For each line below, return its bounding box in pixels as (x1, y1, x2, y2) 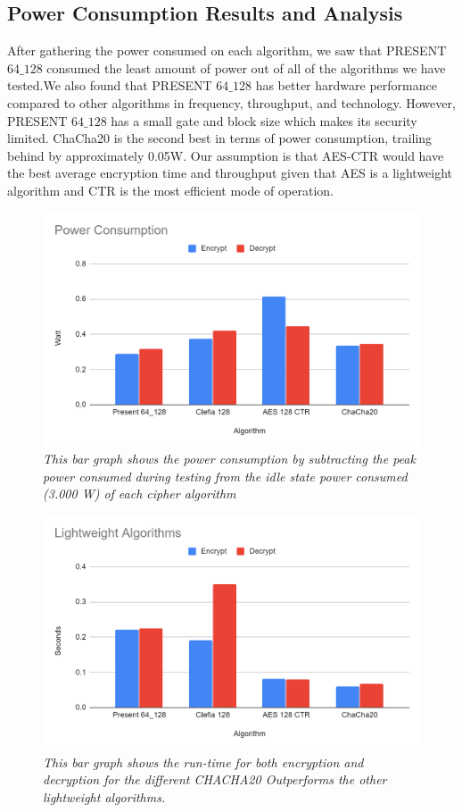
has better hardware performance (255, 76, 437, 95)
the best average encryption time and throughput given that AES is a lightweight (7, 163, 453, 182)
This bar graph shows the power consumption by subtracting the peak (43, 449, 416, 468)
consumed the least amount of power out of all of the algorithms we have (46, 58, 446, 77)
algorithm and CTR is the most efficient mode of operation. (7, 180, 334, 199)
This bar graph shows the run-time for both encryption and (43, 752, 364, 771)
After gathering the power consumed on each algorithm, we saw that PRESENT (7, 41, 447, 60)
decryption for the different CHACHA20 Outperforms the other (43, 770, 387, 789)
